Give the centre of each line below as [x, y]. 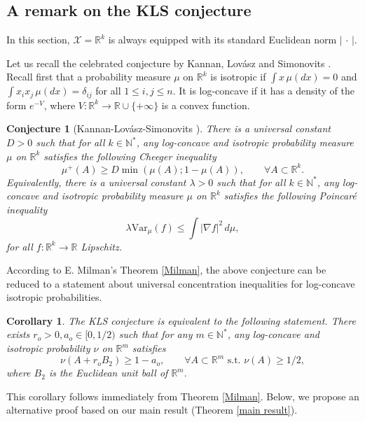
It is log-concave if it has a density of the [267, 91]
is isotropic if [238, 77]
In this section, [38, 40]
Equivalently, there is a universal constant [96, 182]
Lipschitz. [101, 246]
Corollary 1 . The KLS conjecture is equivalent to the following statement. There [181, 320]
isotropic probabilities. [54, 297]
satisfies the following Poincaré [290, 196]
